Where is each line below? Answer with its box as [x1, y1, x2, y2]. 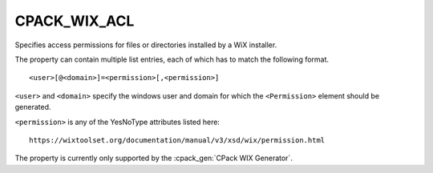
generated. [14, 103, 51, 112]
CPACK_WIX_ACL [14, 12, 135, 30]
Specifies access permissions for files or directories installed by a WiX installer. [14, 40, 277, 50]
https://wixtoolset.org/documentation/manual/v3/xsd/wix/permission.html [29, 135, 326, 144]
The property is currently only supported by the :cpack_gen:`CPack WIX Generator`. [14, 153, 293, 163]
